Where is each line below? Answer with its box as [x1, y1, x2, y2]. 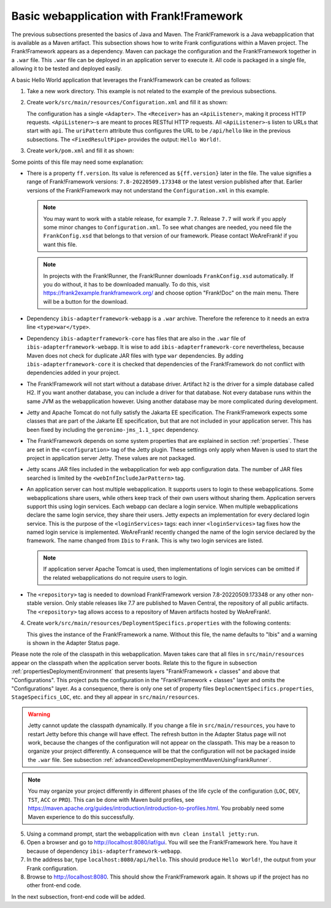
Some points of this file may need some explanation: [11, 158, 144, 166]
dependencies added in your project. [26, 369, 120, 377]
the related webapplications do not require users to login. [43, 574, 188, 581]
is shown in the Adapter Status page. [26, 639, 120, 647]
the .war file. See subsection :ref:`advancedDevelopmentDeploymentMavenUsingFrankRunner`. [28, 756, 272, 763]
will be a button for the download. [43, 298, 128, 305]
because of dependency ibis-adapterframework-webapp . [26, 847, 182, 855]
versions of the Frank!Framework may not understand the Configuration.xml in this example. [26, 187, 270, 194]
